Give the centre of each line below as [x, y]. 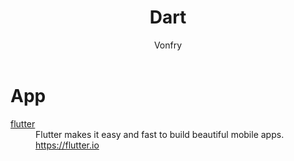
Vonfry [168, 45]
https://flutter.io [67, 145]
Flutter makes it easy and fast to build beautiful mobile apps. [160, 134]
